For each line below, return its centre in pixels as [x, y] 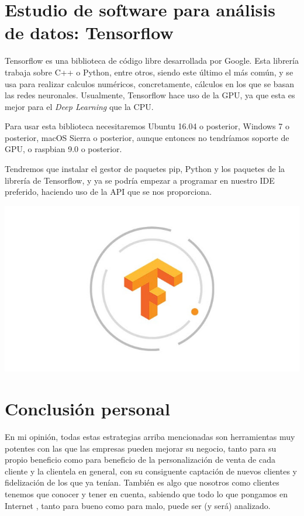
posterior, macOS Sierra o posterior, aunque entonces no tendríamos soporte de [147, 137]
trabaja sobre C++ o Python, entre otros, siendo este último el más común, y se [149, 72]
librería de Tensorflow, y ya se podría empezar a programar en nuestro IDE [140, 180]
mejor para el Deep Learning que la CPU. [79, 106]
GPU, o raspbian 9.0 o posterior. [63, 149]
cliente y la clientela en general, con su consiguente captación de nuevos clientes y [151, 471]
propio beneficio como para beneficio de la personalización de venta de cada [140, 460]
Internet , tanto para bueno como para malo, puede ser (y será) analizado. [138, 505]
